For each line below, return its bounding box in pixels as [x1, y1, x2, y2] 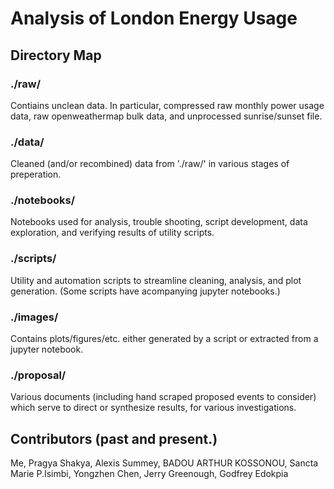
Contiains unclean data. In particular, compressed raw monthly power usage [10, 99, 325, 111]
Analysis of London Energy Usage [10, 7, 298, 30]
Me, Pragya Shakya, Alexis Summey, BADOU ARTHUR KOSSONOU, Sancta [10, 457, 319, 469]
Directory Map [10, 47, 102, 64]
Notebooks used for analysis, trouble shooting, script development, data [10, 216, 308, 228]
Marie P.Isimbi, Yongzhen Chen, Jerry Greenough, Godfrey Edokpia [10, 468, 289, 480]
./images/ [10, 310, 59, 324]
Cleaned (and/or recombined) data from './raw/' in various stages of [10, 158, 290, 170]
